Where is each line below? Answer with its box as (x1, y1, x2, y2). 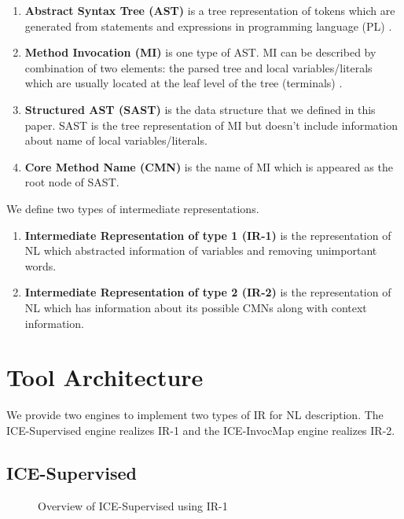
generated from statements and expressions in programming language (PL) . (24, 17, 392, 34)
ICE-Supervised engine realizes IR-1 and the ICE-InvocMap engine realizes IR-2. (6, 421, 395, 438)
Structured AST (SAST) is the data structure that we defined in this (24, 101, 376, 117)
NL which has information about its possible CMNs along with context (24, 299, 367, 315)
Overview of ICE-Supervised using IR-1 (38, 497, 228, 513)
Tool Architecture (6, 361, 204, 393)
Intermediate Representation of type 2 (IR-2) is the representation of (24, 284, 391, 300)
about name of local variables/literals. (24, 132, 208, 149)
